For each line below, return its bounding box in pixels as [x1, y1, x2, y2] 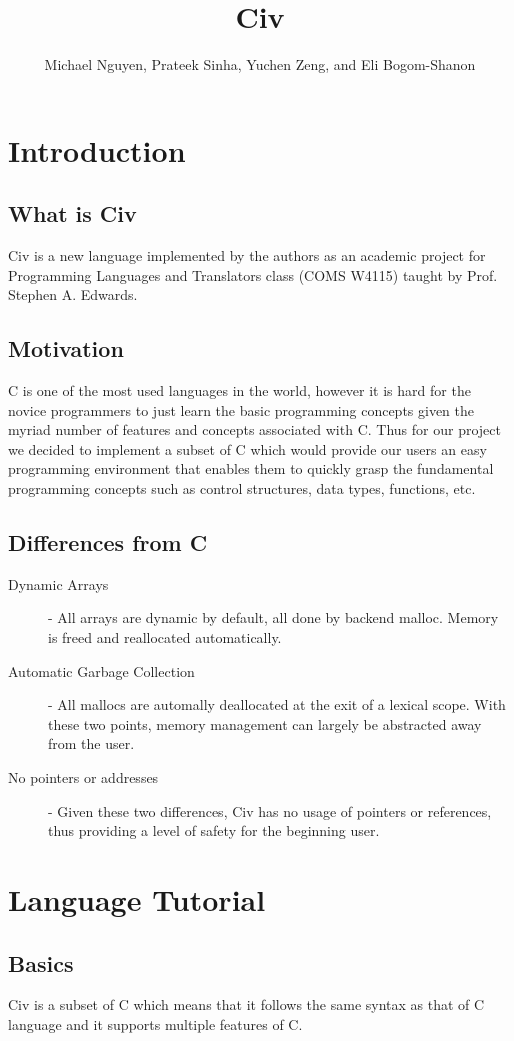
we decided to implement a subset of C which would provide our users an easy [8, 438, 487, 459]
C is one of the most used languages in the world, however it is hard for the [8, 380, 471, 401]
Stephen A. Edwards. [8, 284, 138, 305]
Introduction [8, 129, 186, 170]
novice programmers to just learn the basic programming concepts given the [8, 399, 475, 420]
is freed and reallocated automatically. [48, 627, 282, 648]
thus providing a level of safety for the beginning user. [48, 820, 380, 841]
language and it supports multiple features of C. [8, 1013, 303, 1034]
